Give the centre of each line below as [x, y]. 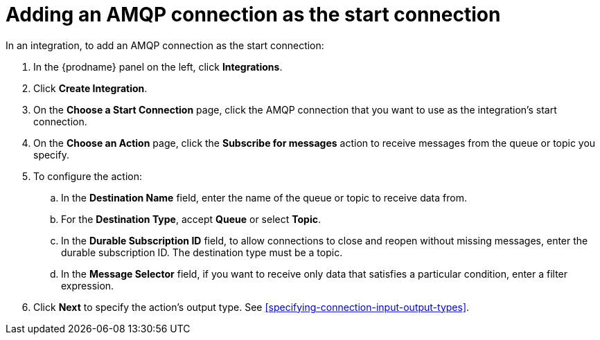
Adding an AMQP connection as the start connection [253, 15]
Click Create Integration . [90, 88]
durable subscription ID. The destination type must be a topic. [202, 252]
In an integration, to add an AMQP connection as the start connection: [165, 45]
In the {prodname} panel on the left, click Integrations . [158, 66]
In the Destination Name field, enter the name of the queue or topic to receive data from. [264, 197]
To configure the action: [88, 176]
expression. [88, 285]
